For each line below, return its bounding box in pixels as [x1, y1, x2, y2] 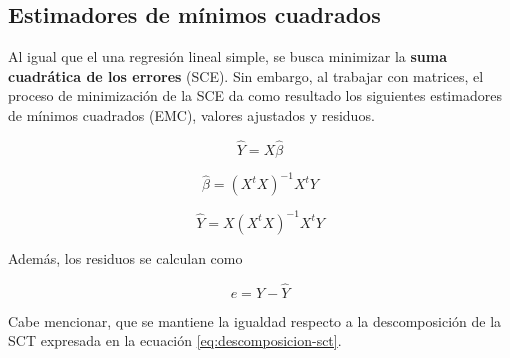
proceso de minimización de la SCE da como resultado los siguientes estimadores [8, 85, 502, 106]
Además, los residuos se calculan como [8, 247, 243, 268]
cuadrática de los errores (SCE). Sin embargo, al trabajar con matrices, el [8, 65, 484, 86]
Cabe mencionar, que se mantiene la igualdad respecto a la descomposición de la [8, 310, 502, 331]
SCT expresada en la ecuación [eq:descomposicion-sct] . [8, 330, 342, 351]
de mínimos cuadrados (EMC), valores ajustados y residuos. [8, 104, 375, 125]
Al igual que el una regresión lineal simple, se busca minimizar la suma [8, 46, 448, 67]
